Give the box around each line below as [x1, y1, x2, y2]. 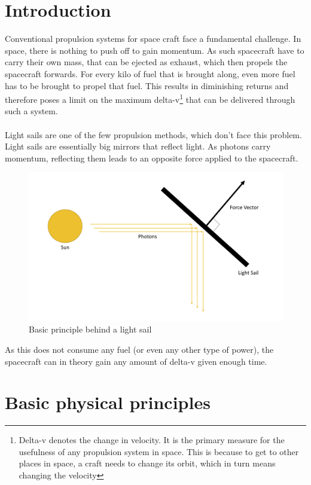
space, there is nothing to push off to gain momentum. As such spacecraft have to [5, 44, 304, 56]
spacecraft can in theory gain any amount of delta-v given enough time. [5, 355, 267, 367]
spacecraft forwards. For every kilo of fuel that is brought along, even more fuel [5, 67, 295, 80]
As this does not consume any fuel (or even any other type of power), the [5, 343, 274, 355]
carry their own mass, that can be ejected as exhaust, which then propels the [5, 56, 288, 68]
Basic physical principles [5, 390, 211, 414]
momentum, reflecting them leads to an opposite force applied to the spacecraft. [5, 151, 298, 164]
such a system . [5, 105, 58, 117]
